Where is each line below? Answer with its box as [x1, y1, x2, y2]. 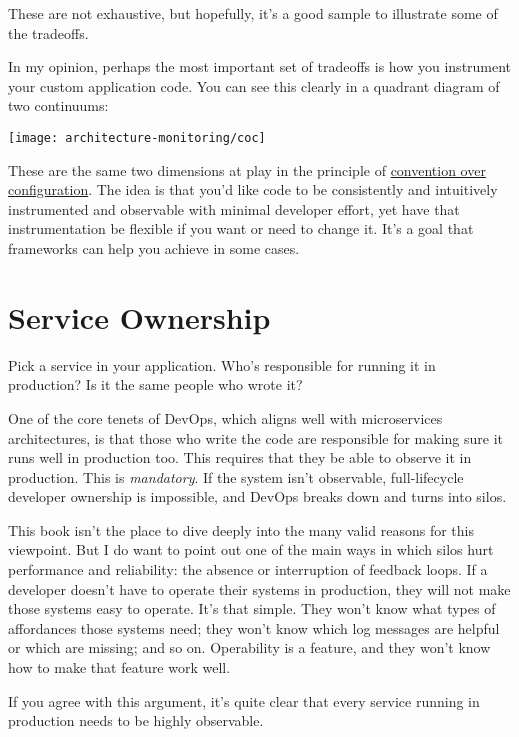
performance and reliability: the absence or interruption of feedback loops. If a [8, 559, 488, 580]
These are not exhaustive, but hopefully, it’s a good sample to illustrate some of [8, 3, 498, 23]
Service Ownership [8, 296, 271, 337]
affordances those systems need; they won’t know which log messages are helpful [8, 617, 500, 638]
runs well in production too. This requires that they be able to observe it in [8, 447, 472, 468]
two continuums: [8, 95, 109, 116]
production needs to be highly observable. [8, 710, 264, 731]
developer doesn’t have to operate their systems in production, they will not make [8, 578, 511, 599]
